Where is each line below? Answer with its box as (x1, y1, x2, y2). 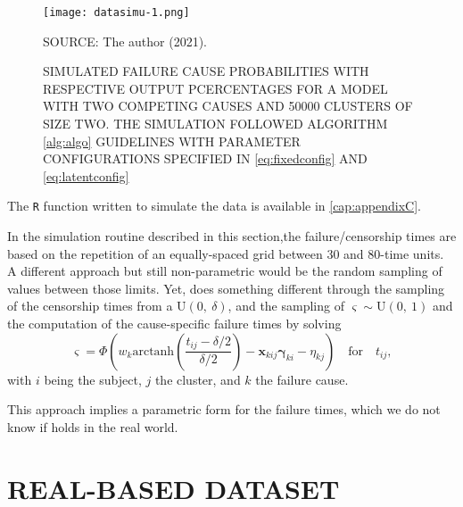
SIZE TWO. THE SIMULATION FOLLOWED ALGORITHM (43, 114, 388, 133)
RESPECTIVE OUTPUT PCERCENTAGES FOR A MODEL (43, 79, 388, 97)
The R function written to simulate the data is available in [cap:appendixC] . (7, 196, 421, 215)
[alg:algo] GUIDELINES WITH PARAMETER (43, 131, 301, 150)
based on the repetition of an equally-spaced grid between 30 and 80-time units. (7, 244, 444, 262)
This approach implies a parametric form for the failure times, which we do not (7, 400, 441, 419)
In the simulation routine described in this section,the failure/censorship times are (7, 227, 457, 245)
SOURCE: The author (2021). (43, 31, 208, 50)
